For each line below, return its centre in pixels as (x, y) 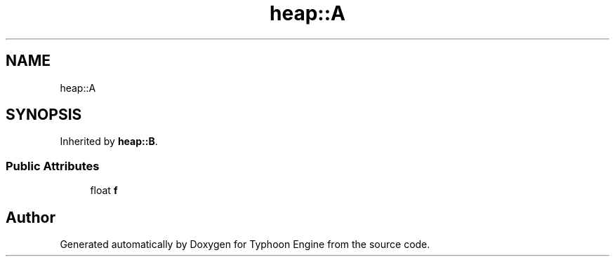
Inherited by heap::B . (109, 142)
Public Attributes (53, 166)
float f (104, 191)
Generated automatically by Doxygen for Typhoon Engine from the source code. (245, 244)
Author (31, 217)
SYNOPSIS (44, 115)
